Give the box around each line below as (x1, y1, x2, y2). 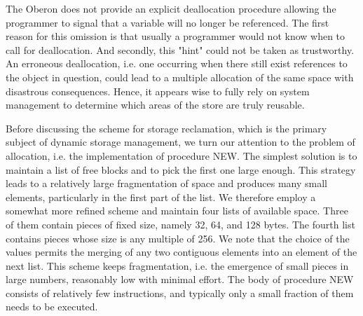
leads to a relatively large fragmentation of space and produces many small (6, 176, 327, 191)
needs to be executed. (6, 299, 98, 314)
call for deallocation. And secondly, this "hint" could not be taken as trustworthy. (6, 42, 355, 57)
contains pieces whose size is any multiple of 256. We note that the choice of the (6, 231, 350, 245)
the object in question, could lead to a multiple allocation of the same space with (6, 69, 354, 84)
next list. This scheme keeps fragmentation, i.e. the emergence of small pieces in (6, 258, 349, 273)
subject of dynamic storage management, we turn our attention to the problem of (6, 135, 355, 149)
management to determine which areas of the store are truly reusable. (6, 97, 305, 112)
